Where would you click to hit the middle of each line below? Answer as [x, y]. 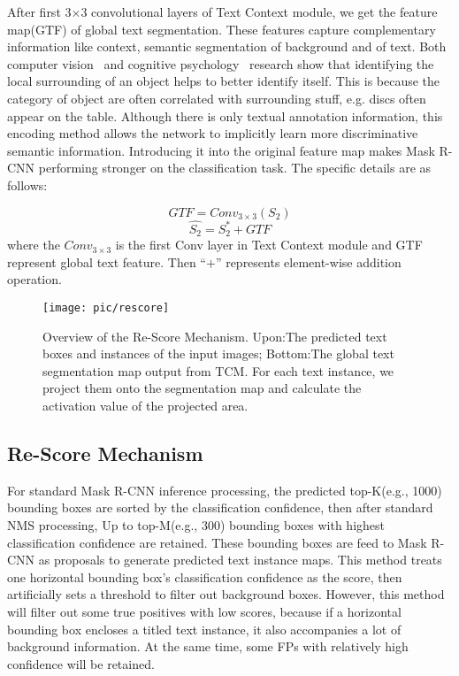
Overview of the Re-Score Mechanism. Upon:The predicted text [215, 336]
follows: [27, 184]
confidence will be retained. [81, 663]
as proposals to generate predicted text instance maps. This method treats [240, 560]
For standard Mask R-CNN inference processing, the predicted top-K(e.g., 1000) [225, 490]
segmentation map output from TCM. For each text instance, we [218, 370]
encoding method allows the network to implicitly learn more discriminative [213, 133]
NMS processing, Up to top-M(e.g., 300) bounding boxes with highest [196, 525]
